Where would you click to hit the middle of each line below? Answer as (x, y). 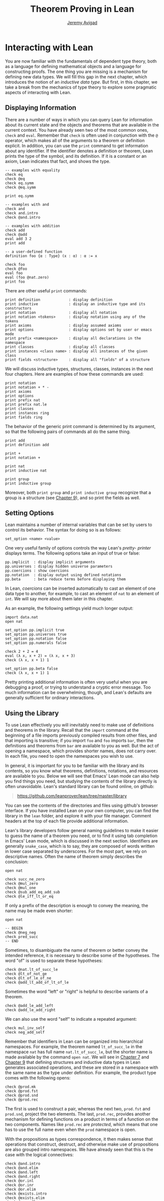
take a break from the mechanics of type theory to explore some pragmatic (81, 87)
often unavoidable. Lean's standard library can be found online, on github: (80, 787)
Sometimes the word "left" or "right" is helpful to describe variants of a (77, 992)
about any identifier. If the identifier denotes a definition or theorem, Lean (79, 151)
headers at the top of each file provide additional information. (67, 821)
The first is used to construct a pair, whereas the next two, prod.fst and (78, 1109)
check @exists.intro (26, 1194)
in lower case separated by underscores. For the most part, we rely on (76, 851)
